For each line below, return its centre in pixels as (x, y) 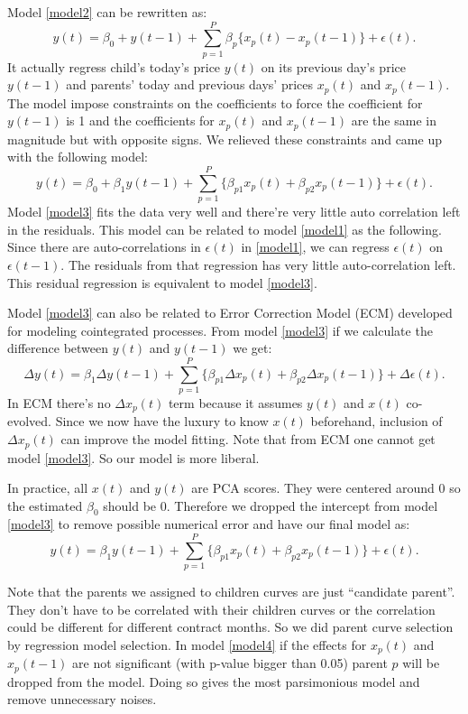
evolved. (29, 421)
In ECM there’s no (59, 403)
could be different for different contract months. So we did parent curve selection (230, 627)
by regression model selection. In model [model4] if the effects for (187, 644)
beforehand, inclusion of (376, 421)
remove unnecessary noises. (82, 699)
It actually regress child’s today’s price (114, 66)
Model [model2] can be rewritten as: (107, 12)
